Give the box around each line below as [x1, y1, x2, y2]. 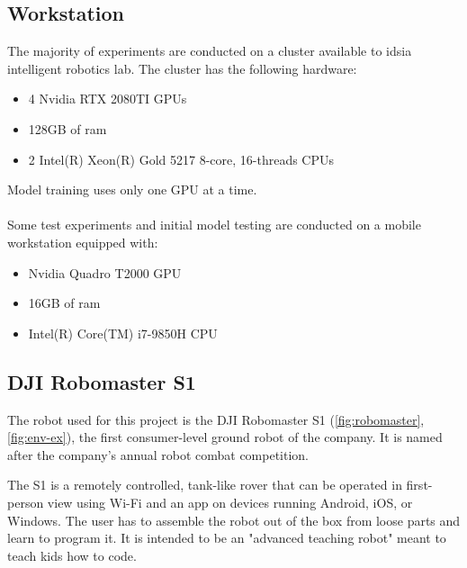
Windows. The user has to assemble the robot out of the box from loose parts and [7, 510, 461, 529]
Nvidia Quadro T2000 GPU [28, 263, 182, 282]
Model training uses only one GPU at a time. [7, 180, 257, 199]
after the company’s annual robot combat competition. [7, 445, 310, 464]
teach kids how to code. [7, 545, 137, 564]
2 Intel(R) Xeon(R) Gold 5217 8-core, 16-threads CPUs [28, 149, 335, 168]
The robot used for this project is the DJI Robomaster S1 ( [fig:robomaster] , [7, 410, 425, 428]
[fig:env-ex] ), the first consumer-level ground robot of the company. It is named [7, 428, 443, 446]
